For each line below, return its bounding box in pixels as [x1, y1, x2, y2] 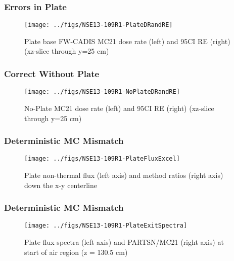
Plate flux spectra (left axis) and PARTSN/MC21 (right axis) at [24, 237, 224, 247]
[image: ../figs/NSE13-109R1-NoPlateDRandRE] [24, 88, 180, 96]
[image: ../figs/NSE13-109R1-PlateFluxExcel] [24, 155, 180, 163]
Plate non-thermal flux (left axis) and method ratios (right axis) [24, 170, 223, 180]
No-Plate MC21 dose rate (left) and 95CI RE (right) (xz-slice [24, 102, 214, 113]
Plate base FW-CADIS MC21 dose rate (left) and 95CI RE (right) [24, 35, 230, 46]
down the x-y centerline [24, 179, 97, 190]
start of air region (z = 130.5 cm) [24, 246, 128, 257]
